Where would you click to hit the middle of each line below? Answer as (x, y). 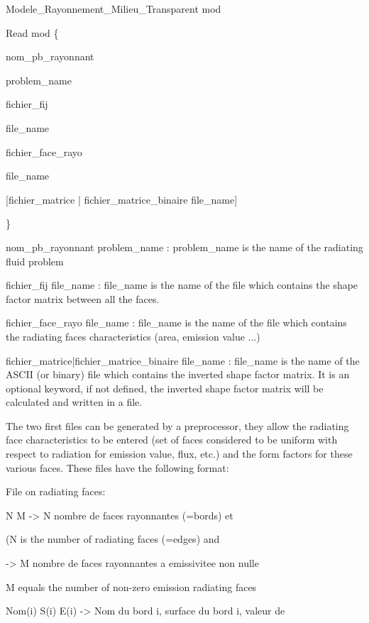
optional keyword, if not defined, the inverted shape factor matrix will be (165, 388)
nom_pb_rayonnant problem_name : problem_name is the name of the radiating (184, 247)
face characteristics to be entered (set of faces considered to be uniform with (172, 440)
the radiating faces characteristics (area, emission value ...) (133, 336)
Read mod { (32, 32)
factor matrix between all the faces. (83, 298)
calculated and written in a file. (74, 402)
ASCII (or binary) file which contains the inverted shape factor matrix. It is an (178, 374)
